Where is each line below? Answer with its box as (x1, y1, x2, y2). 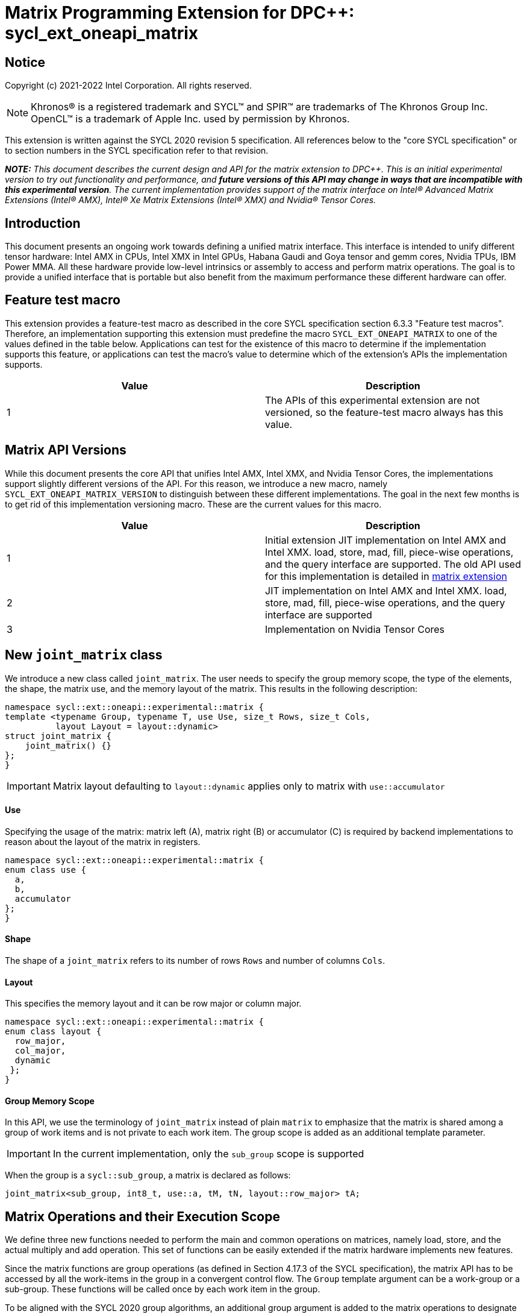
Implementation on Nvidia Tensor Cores (265, 623, 444, 635)
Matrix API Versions (5, 442, 126, 458)
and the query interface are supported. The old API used (265, 558, 521, 570)
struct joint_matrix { (5, 731, 112, 741)
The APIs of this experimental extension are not (265, 394, 480, 406)
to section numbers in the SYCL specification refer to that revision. (5, 145, 269, 156)
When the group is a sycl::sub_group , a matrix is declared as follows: (5, 1170, 291, 1181)
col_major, (14, 1046, 66, 1056)
